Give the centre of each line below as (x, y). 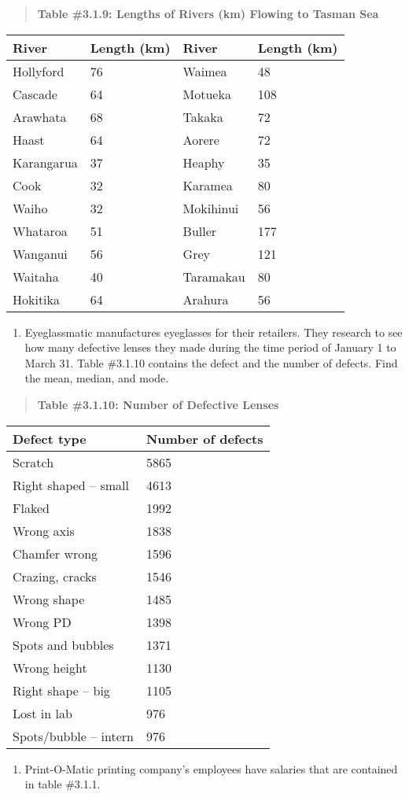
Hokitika (37, 299)
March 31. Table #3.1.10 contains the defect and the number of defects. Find (211, 362)
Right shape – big (61, 690)
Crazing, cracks (55, 576)
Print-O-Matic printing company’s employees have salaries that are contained (211, 768)
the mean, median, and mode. (97, 378)
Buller (200, 231)
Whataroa (40, 231)
